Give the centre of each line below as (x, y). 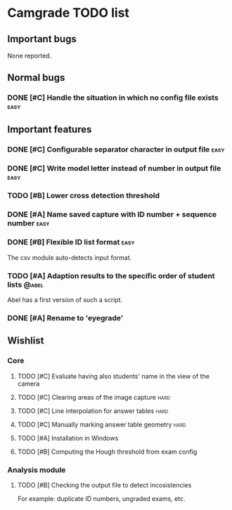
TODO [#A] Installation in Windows (68, 438)
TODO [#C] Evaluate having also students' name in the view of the (113, 376)
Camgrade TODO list (69, 13)
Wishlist (26, 341)
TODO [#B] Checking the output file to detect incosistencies (104, 485)
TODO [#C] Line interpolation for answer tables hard (93, 411)
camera (28, 384)
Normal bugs (36, 78)
